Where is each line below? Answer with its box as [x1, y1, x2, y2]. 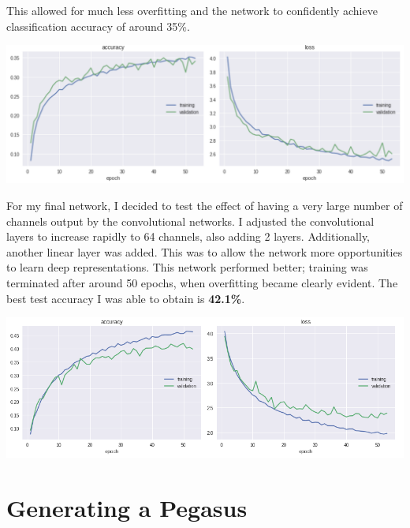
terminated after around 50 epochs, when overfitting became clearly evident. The [6, 274, 398, 290]
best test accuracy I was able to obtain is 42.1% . [6, 290, 245, 306]
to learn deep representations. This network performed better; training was [6, 259, 368, 275]
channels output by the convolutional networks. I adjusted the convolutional [6, 212, 375, 229]
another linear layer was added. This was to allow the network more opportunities [6, 243, 403, 260]
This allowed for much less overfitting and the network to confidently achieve [6, 2, 378, 18]
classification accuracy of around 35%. [6, 17, 190, 34]
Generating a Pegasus [6, 491, 248, 523]
